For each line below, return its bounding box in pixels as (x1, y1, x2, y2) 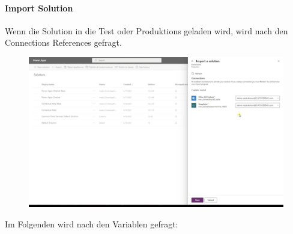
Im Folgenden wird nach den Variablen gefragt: (5, 217, 178, 230)
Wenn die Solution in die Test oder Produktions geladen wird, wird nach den (5, 24, 288, 37)
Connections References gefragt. (5, 36, 122, 49)
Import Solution (5, 1, 73, 14)
